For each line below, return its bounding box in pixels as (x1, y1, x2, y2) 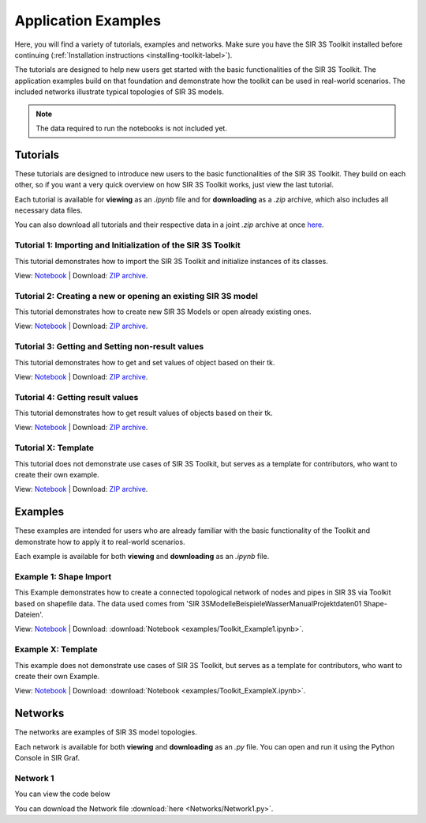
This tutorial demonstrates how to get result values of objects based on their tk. (14, 408, 274, 418)
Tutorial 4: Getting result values (14, 391, 139, 402)
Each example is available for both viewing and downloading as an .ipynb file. (14, 552, 270, 561)
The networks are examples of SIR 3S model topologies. (14, 727, 197, 737)
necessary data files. (14, 206, 83, 215)
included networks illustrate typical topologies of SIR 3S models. (14, 87, 225, 96)
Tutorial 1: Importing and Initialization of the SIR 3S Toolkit (14, 240, 241, 251)
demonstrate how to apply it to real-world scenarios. (14, 537, 185, 546)
